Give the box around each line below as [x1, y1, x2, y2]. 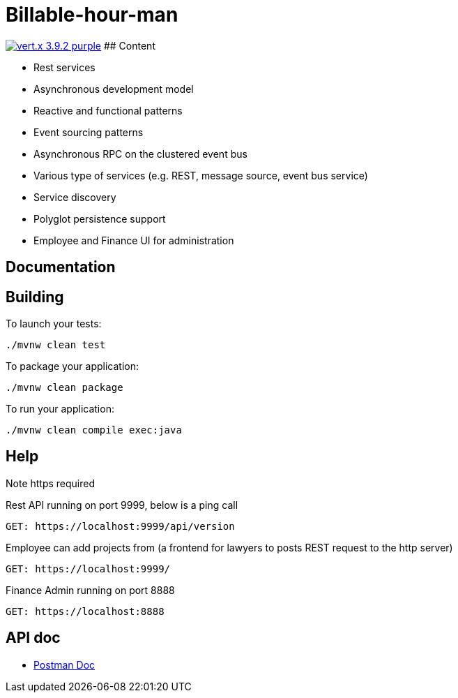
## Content [103, 39, 155, 52]
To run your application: [6, 403, 114, 415]
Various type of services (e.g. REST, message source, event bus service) [33, 169, 368, 181]
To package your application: [6, 360, 139, 373]
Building [6, 288, 64, 306]
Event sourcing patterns [33, 126, 144, 138]
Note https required [6, 477, 96, 489]
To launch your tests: [6, 318, 102, 330]
